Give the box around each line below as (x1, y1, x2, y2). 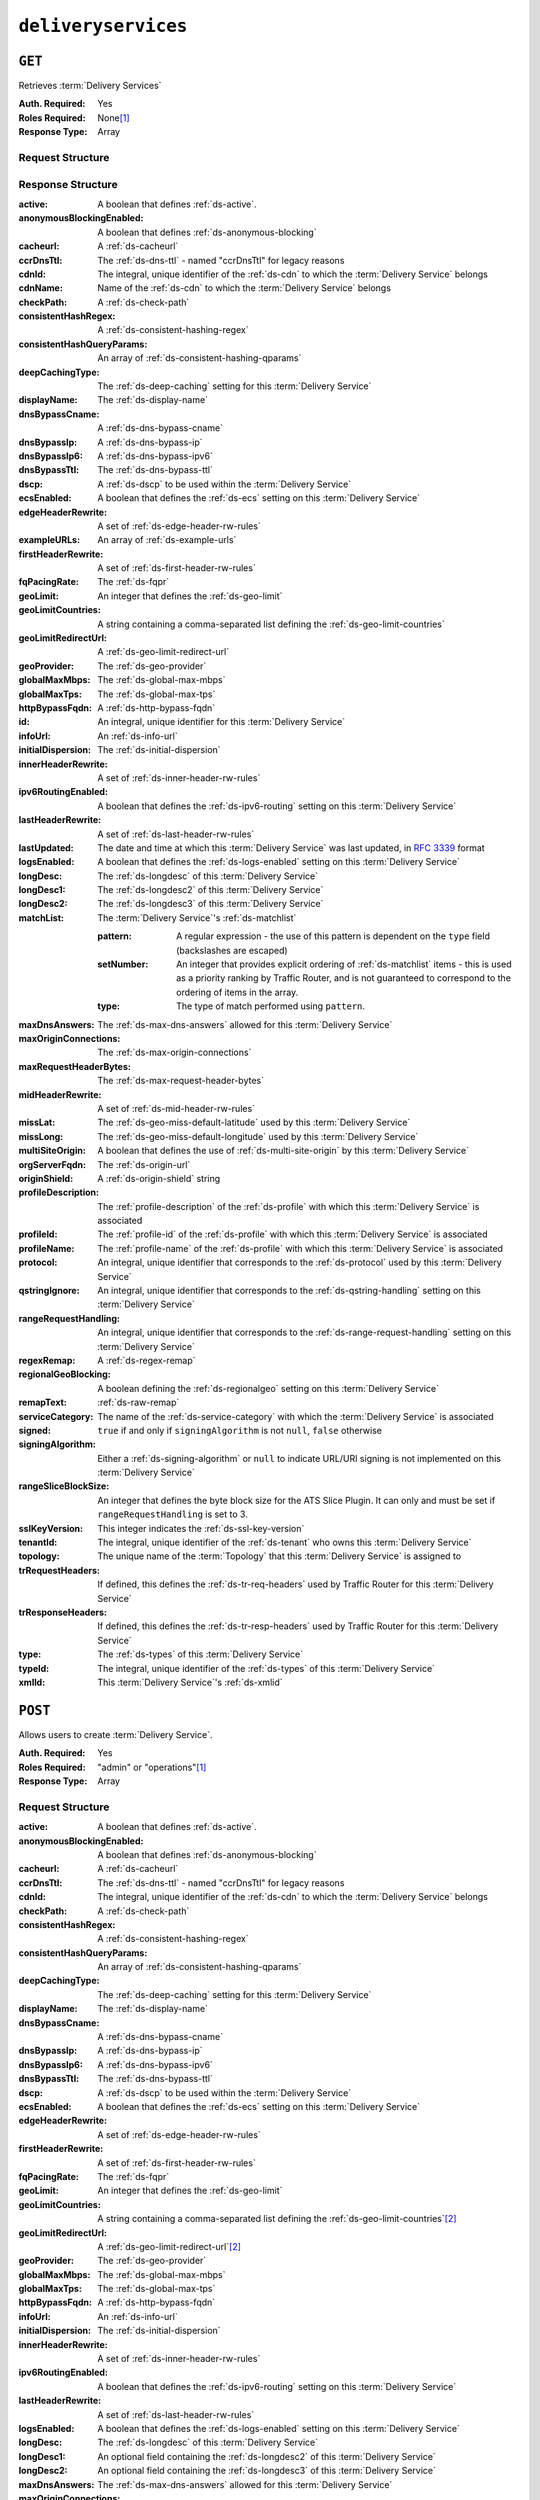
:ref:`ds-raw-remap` (97, 1396, 180, 1409)
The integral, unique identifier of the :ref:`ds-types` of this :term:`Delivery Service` (97, 1662, 435, 1674)
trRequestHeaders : (18, 1564, 100, 1576)
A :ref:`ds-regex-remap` (97, 1354, 196, 1366)
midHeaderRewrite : (18, 1088, 102, 1100)
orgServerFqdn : (18, 1158, 87, 1170)
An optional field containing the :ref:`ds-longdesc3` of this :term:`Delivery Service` (97, 2465, 437, 2477)
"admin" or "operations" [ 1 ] (97, 1761, 207, 1773)
